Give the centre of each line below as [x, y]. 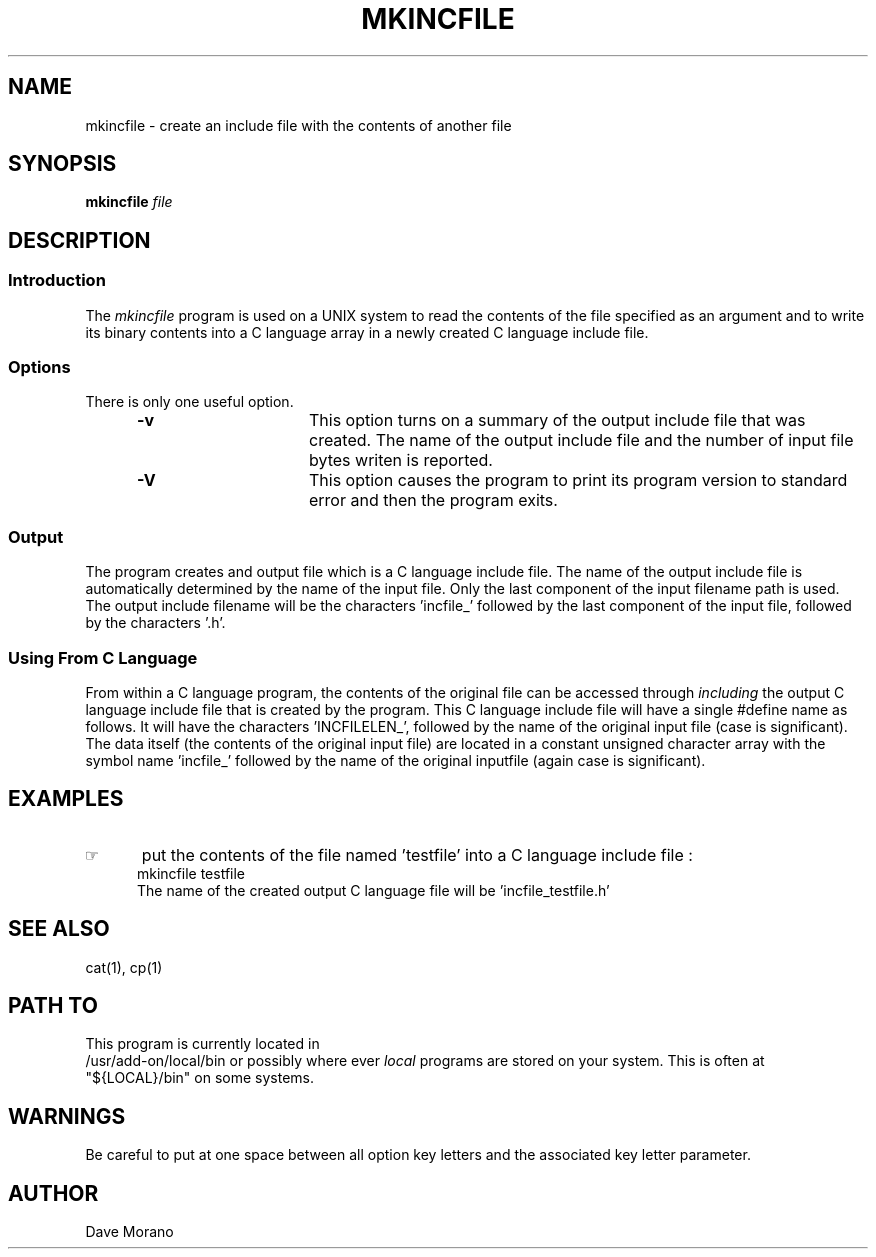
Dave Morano [129, 1232]
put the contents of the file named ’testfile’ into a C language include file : [417, 854]
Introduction [57, 280]
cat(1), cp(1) [124, 967]
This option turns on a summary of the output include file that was [557, 420]
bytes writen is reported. [400, 460]
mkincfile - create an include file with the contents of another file [298, 125]
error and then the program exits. [433, 500]
